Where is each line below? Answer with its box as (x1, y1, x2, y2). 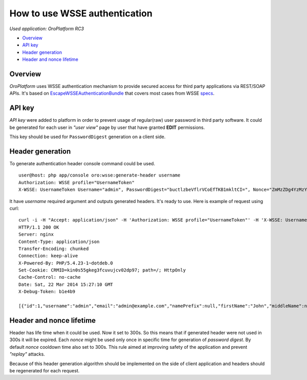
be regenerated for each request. (9, 367, 80, 373)
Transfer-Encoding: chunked (18, 245, 89, 252)
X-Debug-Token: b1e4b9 (18, 289, 76, 295)
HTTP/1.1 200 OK (18, 224, 59, 230)
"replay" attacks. (9, 351, 46, 357)
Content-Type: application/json (18, 238, 100, 244)
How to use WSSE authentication (9, 8, 153, 19)
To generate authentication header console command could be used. (9, 161, 156, 166)
